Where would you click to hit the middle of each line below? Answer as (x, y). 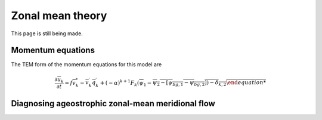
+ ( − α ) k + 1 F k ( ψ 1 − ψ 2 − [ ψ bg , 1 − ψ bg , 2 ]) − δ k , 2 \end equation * (183, 83)
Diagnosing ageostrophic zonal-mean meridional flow (113, 104)
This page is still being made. (47, 33)
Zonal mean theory (59, 16)
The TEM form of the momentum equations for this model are (86, 64)
